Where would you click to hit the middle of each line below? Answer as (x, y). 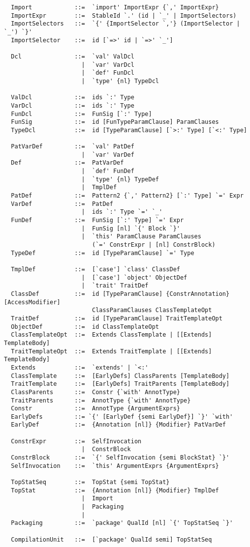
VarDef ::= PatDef (62, 204)
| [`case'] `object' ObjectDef (134, 277)
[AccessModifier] (32, 302)
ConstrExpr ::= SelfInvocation (76, 441)
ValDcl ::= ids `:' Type (73, 98)
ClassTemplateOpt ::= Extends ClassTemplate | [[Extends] (111, 335)
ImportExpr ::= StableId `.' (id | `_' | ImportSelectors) (124, 15)
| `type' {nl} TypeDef (120, 179)
